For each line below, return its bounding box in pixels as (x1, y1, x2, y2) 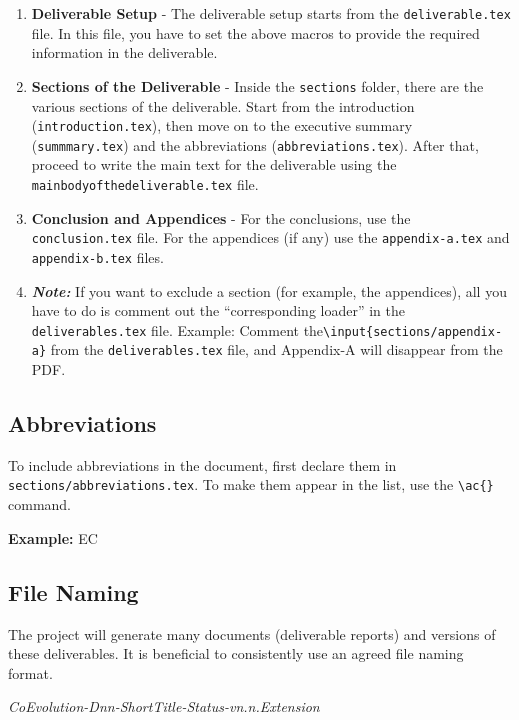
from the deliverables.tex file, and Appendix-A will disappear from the (50, 339, 503, 360)
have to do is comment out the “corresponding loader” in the (31, 300, 405, 321)
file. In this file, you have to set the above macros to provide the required (31, 22, 480, 43)
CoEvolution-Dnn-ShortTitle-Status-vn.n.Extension (8, 696, 320, 717)
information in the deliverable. (31, 42, 218, 63)
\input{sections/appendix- (323, 324, 503, 339)
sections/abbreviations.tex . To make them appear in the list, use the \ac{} (8, 474, 494, 495)
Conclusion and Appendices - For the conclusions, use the (31, 207, 411, 228)
